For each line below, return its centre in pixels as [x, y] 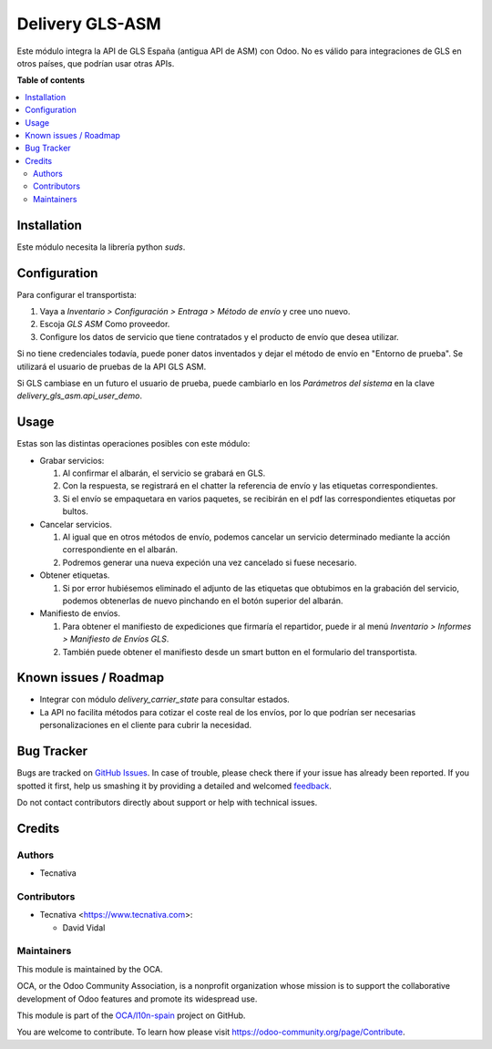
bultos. [75, 511]
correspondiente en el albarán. [120, 550]
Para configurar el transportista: [77, 294]
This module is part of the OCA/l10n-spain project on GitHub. [131, 1015]
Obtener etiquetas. [75, 575]
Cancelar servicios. [76, 524]
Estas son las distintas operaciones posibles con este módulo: [133, 444]
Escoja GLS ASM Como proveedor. [105, 324]
